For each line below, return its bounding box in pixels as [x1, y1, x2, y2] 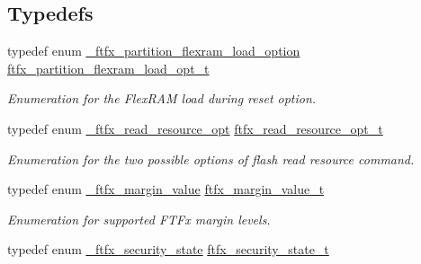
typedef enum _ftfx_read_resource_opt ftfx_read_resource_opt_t [7, 119, 383, 137]
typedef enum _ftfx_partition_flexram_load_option [7, 41, 300, 60]
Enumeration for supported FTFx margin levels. [7, 209, 271, 228]
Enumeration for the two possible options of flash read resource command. [7, 149, 415, 168]
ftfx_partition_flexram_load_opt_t [7, 58, 210, 77]
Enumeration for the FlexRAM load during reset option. [7, 89, 317, 108]
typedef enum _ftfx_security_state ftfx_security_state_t [7, 240, 329, 259]
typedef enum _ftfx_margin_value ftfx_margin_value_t [7, 180, 325, 198]
